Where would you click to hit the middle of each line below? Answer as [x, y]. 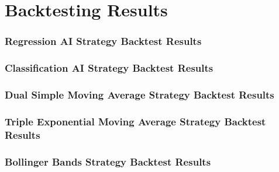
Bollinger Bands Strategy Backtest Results [108, 161]
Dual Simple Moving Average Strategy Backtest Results [139, 94]
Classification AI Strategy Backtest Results [109, 68]
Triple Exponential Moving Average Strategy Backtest [135, 121]
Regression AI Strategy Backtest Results [103, 41]
